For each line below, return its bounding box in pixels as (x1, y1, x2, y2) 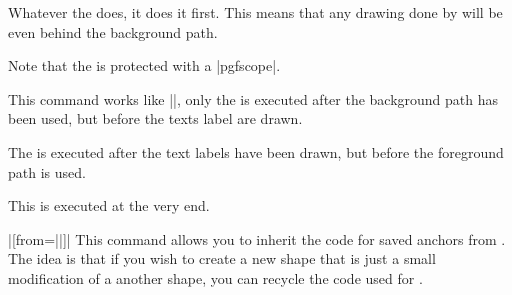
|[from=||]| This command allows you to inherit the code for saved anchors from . (8, 228, 506, 249)
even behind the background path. (8, 21, 218, 42)
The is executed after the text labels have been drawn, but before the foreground (8, 141, 504, 162)
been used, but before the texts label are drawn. (8, 108, 303, 129)
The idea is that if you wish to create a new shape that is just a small (8, 248, 436, 269)
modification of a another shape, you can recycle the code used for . (8, 267, 423, 288)
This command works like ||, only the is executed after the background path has (8, 88, 499, 109)
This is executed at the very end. (8, 195, 210, 216)
